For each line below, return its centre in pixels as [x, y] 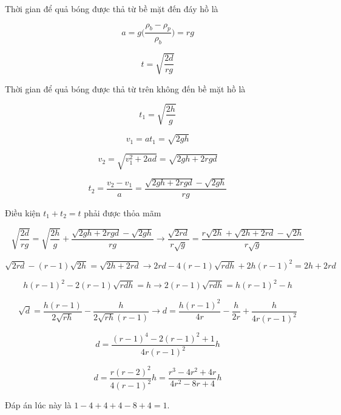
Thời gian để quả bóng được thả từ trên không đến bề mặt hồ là [125, 88]
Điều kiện [23, 212]
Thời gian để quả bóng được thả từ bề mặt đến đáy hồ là [112, 9]
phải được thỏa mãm [123, 212]
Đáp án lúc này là [38, 405]
